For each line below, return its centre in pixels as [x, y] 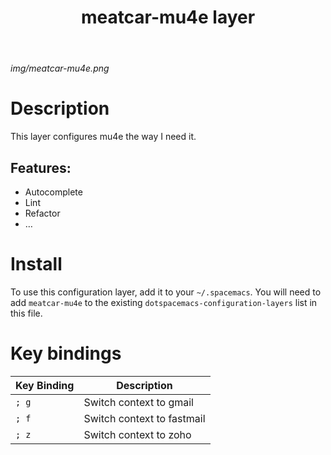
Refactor [42, 213]
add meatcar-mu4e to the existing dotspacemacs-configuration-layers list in [164, 302]
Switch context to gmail [138, 402]
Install [36, 264]
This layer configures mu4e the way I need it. [103, 137]
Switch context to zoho [137, 434]
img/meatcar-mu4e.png [60, 68]
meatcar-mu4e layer [168, 17]
